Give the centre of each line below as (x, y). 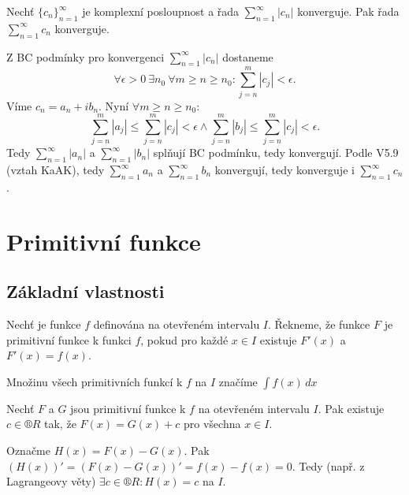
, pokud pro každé (184, 339)
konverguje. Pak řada (348, 11)
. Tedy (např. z (328, 465)
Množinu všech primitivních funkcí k (95, 381)
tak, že (60, 424)
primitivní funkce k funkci (69, 339)
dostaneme (248, 56)
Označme (28, 450)
